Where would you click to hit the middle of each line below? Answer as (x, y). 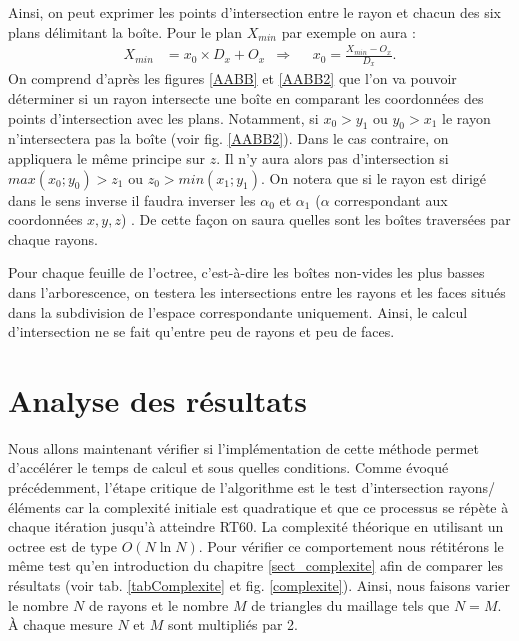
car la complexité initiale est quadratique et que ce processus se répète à (287, 506)
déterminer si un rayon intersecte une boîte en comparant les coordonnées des (246, 98)
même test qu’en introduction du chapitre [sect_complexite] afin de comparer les (256, 565)
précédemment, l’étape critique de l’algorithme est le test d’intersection (226, 487)
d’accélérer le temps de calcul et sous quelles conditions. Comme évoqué (228, 467)
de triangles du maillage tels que (350, 604)
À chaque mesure (60, 624)
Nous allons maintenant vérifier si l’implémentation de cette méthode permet (243, 447)
